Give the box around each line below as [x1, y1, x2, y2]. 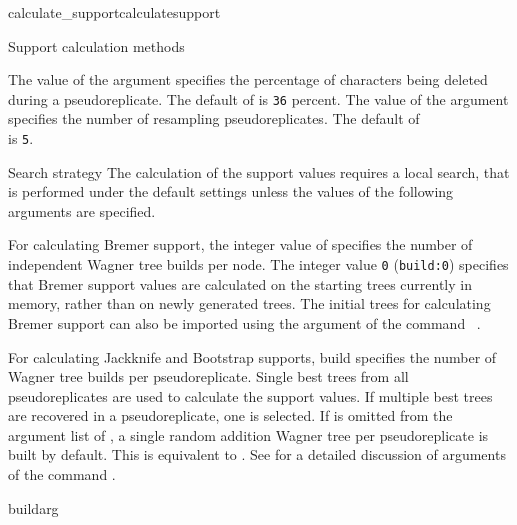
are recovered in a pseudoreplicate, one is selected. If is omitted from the [8, 405, 453, 426]
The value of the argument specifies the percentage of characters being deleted [8, 69, 488, 90]
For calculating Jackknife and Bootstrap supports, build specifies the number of [8, 346, 497, 367]
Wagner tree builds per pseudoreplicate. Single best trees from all [8, 366, 409, 387]
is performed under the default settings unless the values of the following [8, 181, 454, 202]
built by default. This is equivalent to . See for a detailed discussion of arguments [8, 444, 506, 465]
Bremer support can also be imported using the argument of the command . [8, 312, 481, 333]
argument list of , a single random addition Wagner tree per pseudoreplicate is [8, 424, 489, 445]
